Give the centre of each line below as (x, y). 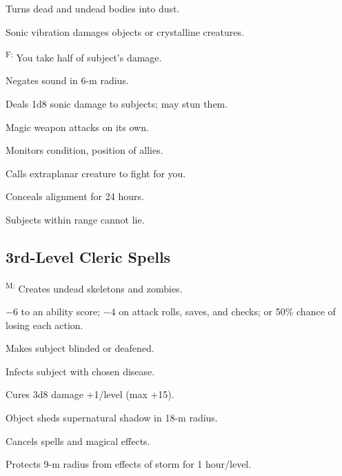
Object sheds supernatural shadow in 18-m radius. (112, 418)
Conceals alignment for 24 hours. (75, 196)
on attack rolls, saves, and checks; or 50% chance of (227, 311)
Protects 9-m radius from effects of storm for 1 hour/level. (129, 464)
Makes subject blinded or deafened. (80, 348)
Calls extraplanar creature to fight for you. (96, 173)
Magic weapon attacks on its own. (77, 127)
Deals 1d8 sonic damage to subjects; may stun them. (117, 104)
